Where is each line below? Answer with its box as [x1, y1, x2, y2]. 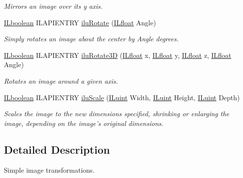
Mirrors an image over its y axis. [4, 1, 103, 11]
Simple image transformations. [4, 164, 95, 175]
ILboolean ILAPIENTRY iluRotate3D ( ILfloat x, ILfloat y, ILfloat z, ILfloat [4, 50, 231, 60]
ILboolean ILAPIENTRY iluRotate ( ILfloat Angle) [4, 17, 156, 27]
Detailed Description [4, 142, 110, 157]
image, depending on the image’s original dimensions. [4, 118, 164, 128]
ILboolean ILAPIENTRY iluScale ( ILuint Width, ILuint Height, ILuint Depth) [4, 92, 240, 102]
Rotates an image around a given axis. [4, 75, 118, 86]
